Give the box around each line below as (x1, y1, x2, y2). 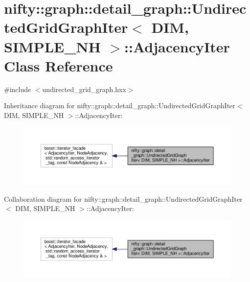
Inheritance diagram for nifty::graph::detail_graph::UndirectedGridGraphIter (4, 100, 235, 111)
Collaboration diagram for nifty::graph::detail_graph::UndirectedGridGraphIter (4, 193, 243, 204)
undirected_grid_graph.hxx (42, 84, 126, 94)
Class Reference (4, 55, 113, 75)
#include (4, 84, 31, 94)
